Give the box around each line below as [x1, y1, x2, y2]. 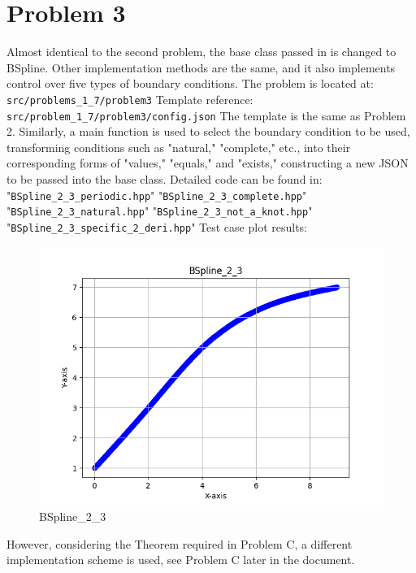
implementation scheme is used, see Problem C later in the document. [6, 551, 355, 568]
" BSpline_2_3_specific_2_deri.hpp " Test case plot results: [6, 218, 307, 235]
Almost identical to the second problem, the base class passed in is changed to [6, 43, 396, 60]
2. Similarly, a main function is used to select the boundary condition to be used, [6, 123, 410, 140]
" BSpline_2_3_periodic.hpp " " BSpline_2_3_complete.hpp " [6, 186, 307, 203]
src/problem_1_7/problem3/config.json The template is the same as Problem [6, 106, 406, 124]
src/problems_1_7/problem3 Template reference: [6, 90, 253, 107]
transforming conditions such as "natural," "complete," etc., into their [6, 138, 351, 155]
